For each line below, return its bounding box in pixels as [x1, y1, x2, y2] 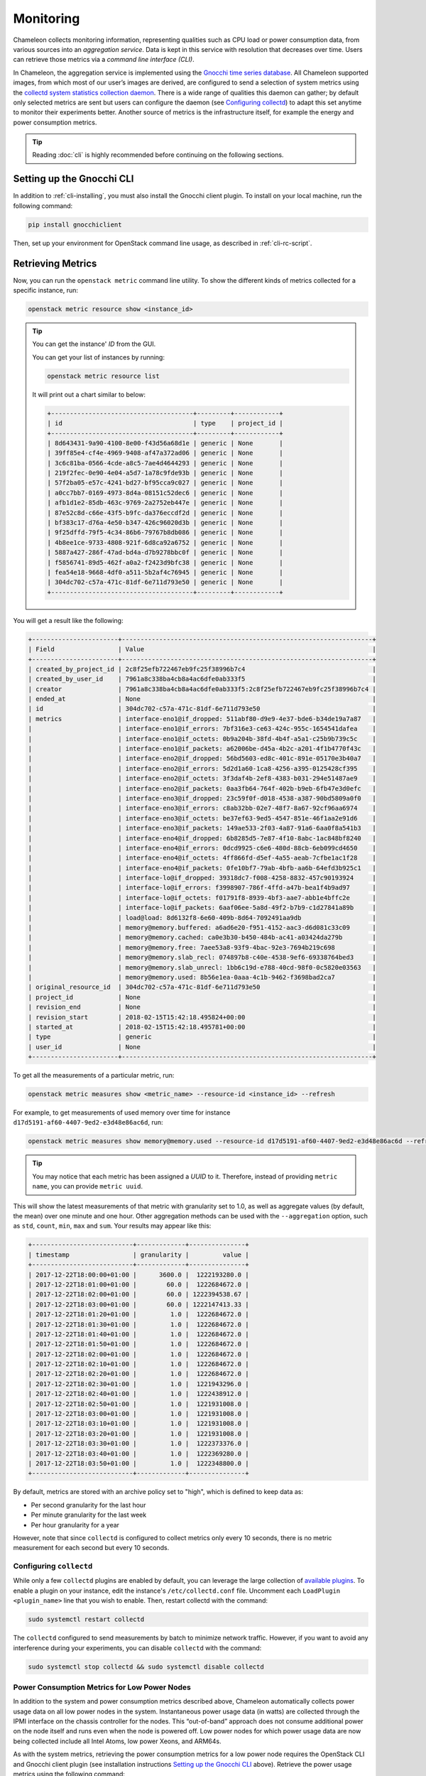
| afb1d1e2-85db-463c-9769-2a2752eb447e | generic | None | [47, 499, 283, 507]
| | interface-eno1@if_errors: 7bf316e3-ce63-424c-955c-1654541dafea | [28, 725, 376, 733]
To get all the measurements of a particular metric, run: [13, 1071, 175, 1080]
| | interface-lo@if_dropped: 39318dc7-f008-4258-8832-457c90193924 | [28, 874, 376, 882]
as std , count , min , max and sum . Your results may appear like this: [13, 1222, 212, 1230]
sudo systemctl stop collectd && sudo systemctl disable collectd [28, 1662, 264, 1671]
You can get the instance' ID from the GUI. [32, 340, 156, 348]
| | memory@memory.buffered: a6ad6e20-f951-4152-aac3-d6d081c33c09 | [28, 924, 376, 932]
